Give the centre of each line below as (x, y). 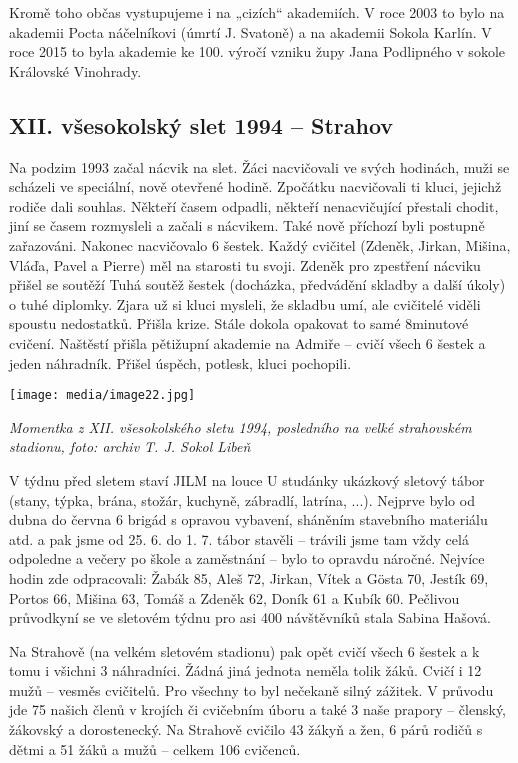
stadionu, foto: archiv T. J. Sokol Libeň (130, 446)
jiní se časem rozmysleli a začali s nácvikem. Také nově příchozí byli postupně (247, 225)
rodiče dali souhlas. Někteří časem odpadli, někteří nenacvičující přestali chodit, (254, 205)
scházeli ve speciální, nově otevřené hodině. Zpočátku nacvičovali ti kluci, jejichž (255, 186)
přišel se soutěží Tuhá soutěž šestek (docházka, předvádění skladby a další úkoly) (257, 284)
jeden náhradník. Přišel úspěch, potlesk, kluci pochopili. (180, 362)
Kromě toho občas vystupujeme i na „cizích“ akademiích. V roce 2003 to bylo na (257, 12)
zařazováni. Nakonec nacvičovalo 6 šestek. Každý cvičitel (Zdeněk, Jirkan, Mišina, (260, 244)
